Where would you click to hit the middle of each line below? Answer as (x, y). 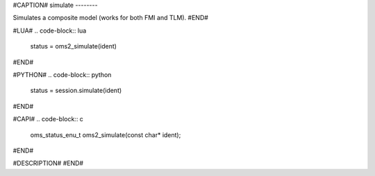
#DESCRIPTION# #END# (48, 164)
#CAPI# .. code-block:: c (48, 119)
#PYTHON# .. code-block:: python (62, 74)
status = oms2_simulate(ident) (74, 46)
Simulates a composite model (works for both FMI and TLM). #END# (110, 18)
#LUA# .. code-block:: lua (50, 30)
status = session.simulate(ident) (76, 91)
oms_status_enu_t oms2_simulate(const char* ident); (106, 134)
